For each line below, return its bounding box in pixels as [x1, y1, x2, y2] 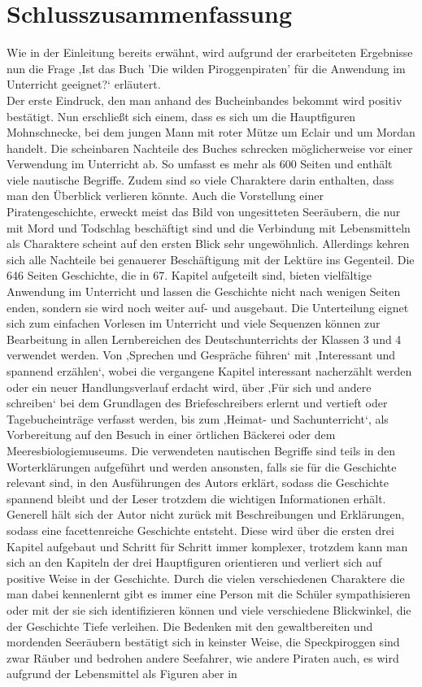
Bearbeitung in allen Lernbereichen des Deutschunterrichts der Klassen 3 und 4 [7, 330, 402, 347]
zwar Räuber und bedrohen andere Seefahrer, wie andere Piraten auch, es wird [7, 649, 399, 666]
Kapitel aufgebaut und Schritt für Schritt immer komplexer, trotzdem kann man [7, 537, 408, 554]
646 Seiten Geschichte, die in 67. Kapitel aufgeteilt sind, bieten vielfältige [7, 267, 372, 284]
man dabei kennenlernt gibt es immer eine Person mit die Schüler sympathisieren [7, 585, 411, 602]
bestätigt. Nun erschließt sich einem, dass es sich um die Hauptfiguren [7, 107, 356, 124]
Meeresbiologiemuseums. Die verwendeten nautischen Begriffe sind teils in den [7, 441, 396, 459]
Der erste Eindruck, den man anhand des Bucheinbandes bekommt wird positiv [7, 91, 402, 108]
